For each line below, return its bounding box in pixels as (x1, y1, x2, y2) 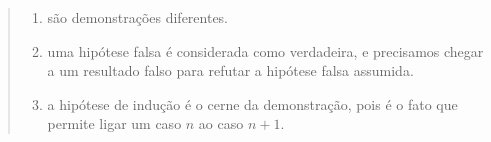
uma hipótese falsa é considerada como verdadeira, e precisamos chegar (47, 40, 484, 61)
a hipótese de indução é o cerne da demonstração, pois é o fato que (47, 93, 458, 114)
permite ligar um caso (47, 113, 182, 134)
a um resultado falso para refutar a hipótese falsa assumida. (47, 60, 414, 81)
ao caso (198, 113, 244, 134)
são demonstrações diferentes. (47, 7, 229, 27)
